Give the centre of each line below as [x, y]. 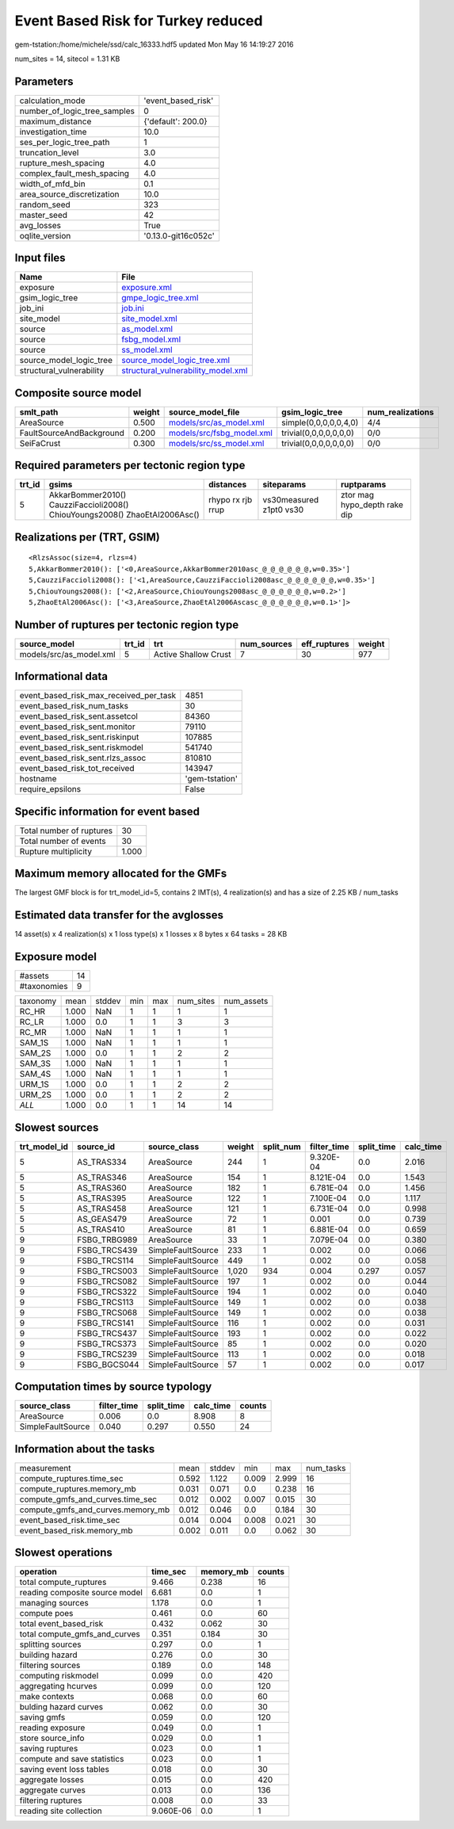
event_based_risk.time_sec [70, 1520]
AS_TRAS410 [101, 1229]
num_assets [246, 1001]
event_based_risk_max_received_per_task [98, 696]
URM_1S [34, 1084]
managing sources [54, 1603]
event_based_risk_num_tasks [74, 706]
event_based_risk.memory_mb [76, 1530]
